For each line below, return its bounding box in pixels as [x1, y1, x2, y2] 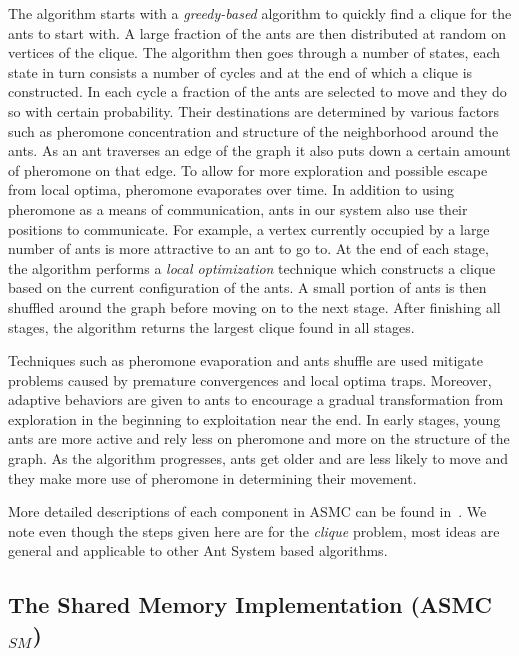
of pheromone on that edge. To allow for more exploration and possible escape [8, 159, 488, 180]
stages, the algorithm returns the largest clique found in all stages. [8, 316, 415, 337]
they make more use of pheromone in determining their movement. [8, 467, 417, 488]
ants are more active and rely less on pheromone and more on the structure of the [8, 428, 510, 449]
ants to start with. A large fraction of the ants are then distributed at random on [8, 22, 506, 43]
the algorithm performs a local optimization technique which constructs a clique [8, 257, 496, 278]
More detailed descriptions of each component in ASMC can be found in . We [8, 501, 487, 522]
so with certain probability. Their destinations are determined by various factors [8, 100, 500, 121]
